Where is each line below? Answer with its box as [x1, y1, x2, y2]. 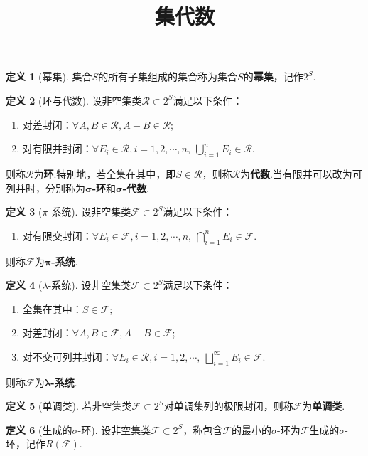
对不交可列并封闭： [22, 349, 112, 364]
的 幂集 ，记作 [243, 69, 303, 84]
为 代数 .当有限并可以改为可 [239, 166, 362, 181]
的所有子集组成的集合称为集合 [98, 69, 238, 84]
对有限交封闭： [22, 228, 92, 243]
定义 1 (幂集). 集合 [6, 69, 92, 84]
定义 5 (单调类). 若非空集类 [6, 398, 132, 413]
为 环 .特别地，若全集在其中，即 [33, 166, 176, 181]
